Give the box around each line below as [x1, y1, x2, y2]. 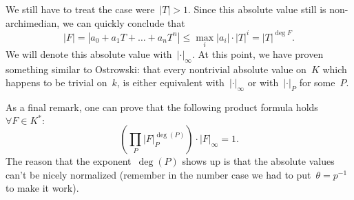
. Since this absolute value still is [188, 2, 326, 16]
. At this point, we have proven [191, 46, 324, 61]
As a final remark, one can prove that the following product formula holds [6, 100, 318, 114]
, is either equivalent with [116, 75, 225, 90]
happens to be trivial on [6, 75, 107, 90]
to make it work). [6, 181, 79, 195]
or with [247, 75, 279, 90]
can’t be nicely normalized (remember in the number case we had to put [6, 167, 311, 181]
